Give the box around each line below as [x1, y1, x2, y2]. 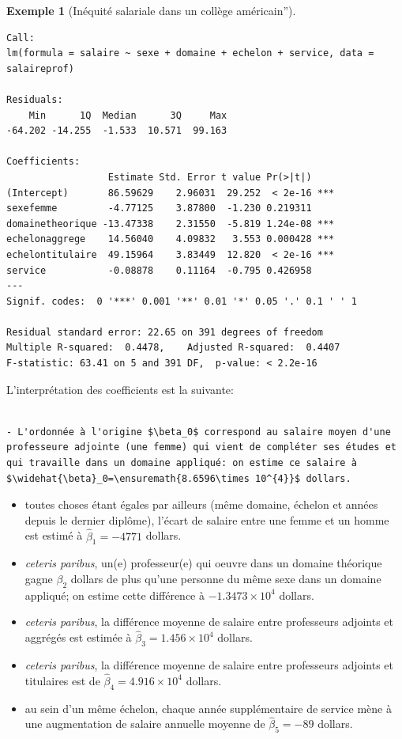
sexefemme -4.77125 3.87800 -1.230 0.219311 [6, 203, 312, 214]
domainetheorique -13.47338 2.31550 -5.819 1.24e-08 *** [6, 218, 335, 229]
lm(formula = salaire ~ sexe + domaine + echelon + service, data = [6, 47, 374, 59]
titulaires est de [24, 672, 100, 688]
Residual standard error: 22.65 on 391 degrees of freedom [6, 326, 323, 338]
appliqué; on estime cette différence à [24, 586, 205, 603]
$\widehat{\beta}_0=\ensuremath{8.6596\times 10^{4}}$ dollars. [6, 472, 351, 484]
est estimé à [24, 527, 83, 544]
